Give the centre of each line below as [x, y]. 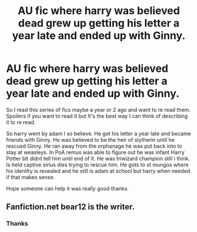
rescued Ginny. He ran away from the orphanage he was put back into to [94, 146]
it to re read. [21, 122]
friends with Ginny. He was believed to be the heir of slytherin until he [91, 139]
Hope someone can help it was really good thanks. [68, 188]
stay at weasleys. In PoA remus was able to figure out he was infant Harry [96, 152]
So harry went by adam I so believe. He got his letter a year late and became [98, 134]
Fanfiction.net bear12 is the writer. [71, 207]
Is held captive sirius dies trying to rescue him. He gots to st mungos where [98, 165]
